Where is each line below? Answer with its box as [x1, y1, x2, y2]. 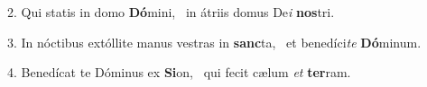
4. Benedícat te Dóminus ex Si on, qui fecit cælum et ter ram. [7, 63, 351, 82]
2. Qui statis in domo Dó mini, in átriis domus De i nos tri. [7, 3, 335, 21]
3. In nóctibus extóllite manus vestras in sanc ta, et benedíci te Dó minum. [7, 32, 422, 51]
